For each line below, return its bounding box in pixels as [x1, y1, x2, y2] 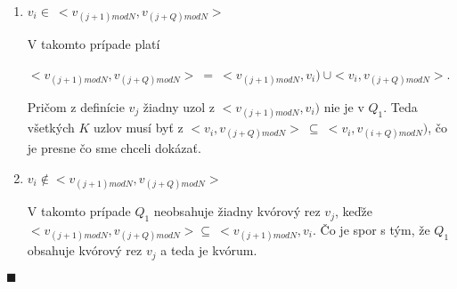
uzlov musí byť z [93, 118, 184, 137]
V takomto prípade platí [27, 35, 160, 53]
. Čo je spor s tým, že [313, 220, 430, 238]
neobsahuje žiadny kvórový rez [153, 202, 321, 221]
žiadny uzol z [143, 97, 215, 116]
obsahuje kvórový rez [27, 241, 143, 260]
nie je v [323, 97, 364, 116]
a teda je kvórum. [160, 241, 257, 260]
